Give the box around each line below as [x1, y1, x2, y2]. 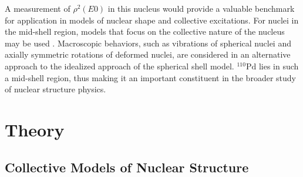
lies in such [258, 59, 299, 72]
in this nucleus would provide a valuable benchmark [107, 2, 295, 14]
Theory [5, 117, 65, 141]
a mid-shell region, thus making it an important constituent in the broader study [5, 71, 296, 84]
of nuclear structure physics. [5, 83, 106, 95]
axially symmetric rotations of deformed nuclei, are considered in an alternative [5, 48, 291, 61]
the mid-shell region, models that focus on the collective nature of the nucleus [5, 25, 285, 38]
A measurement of [5, 2, 70, 14]
